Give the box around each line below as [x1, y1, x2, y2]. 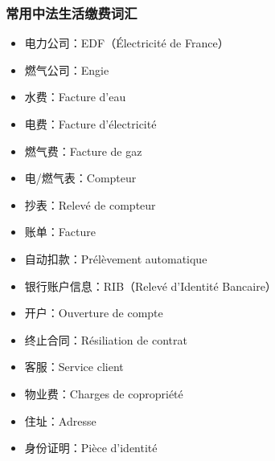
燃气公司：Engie [24, 61, 109, 78]
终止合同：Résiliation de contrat [24, 331, 187, 348]
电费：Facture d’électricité [24, 116, 157, 132]
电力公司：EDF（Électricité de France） [24, 35, 229, 51]
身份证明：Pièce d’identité [24, 439, 158, 456]
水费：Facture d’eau [24, 88, 126, 105]
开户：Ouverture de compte [24, 304, 163, 321]
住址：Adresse [24, 412, 96, 429]
